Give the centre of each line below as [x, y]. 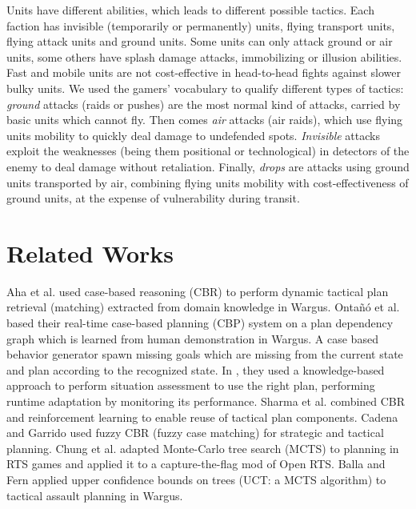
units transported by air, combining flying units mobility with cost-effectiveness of [208, 182]
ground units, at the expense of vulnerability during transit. [153, 198]
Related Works [90, 252]
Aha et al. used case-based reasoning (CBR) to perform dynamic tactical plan [198, 291]
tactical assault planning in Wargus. [95, 495]
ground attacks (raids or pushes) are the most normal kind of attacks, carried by [204, 104]
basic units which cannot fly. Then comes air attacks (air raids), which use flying [205, 120]
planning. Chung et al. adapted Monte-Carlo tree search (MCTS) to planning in [203, 448]
